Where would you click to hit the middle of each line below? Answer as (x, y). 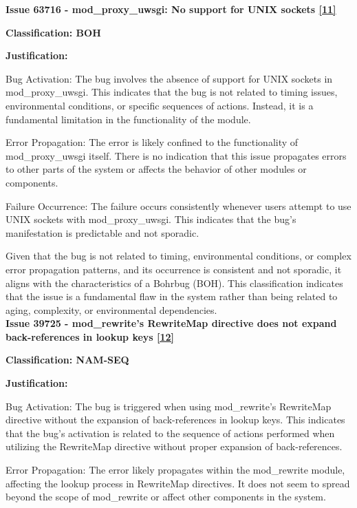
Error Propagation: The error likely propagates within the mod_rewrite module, (175, 470)
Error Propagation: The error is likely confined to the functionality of (152, 142)
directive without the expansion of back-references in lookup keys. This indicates (175, 420)
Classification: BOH (53, 32)
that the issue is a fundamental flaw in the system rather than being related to (172, 296)
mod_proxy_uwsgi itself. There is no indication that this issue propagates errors (176, 155)
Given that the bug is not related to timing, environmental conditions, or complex (178, 256)
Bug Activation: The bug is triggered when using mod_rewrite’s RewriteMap (169, 406)
